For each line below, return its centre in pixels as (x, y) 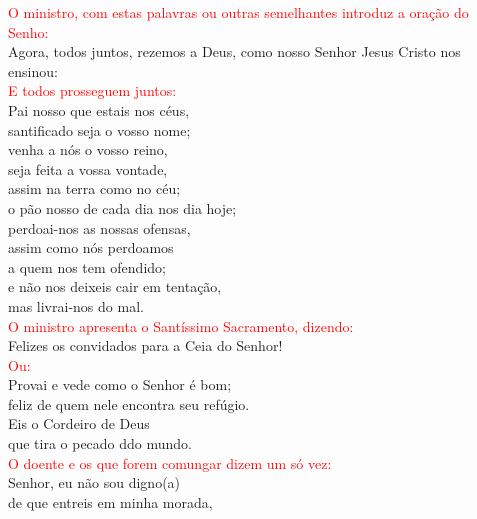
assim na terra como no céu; (94, 188)
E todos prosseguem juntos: (92, 90)
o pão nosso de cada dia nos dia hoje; (122, 207)
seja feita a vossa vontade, (88, 168)
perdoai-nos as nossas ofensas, (99, 227)
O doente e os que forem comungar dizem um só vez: (170, 462)
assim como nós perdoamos (91, 247)
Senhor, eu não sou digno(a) (94, 482)
